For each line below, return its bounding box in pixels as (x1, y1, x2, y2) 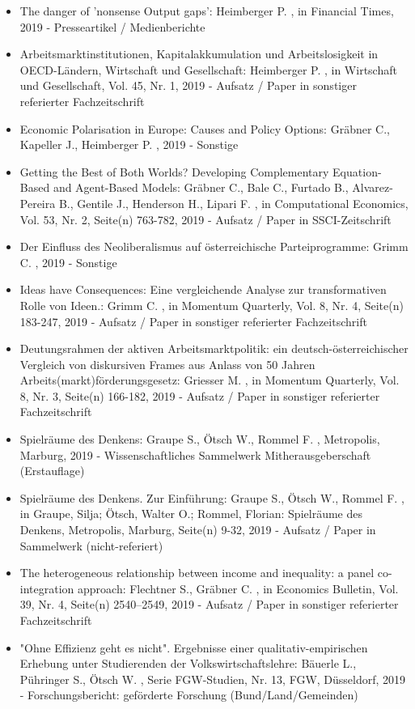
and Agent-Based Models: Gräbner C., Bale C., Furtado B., (53, 179, 349, 196)
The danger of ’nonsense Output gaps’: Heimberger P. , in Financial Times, (19, 2, 394, 19)
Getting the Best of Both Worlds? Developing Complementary (19, 163, 329, 180)
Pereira (19, 194, 56, 211)
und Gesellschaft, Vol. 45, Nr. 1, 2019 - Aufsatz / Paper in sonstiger (19, 77, 357, 94)
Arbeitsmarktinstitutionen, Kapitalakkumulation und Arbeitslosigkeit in (19, 45, 379, 62)
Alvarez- (352, 179, 393, 196)
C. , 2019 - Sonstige (19, 253, 117, 270)
